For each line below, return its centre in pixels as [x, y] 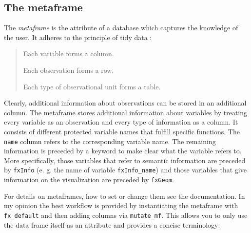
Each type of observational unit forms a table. [92, 86]
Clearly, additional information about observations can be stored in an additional [125, 103]
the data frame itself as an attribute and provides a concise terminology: [112, 224]
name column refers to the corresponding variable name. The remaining [110, 141]
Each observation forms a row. [68, 70]
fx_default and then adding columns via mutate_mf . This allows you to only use [126, 215]
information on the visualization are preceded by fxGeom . [89, 180]
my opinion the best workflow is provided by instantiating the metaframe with [121, 205]
